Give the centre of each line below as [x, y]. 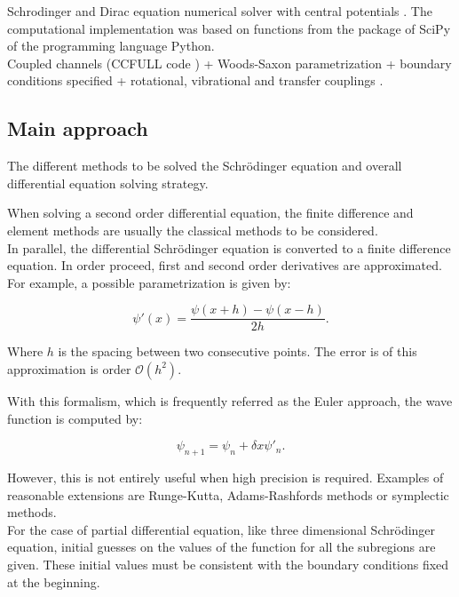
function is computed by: [75, 418]
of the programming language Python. [111, 46]
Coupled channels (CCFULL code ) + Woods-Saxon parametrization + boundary [229, 63]
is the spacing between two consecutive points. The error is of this [237, 351]
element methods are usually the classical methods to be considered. [193, 230]
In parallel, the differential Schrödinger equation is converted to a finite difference [229, 247]
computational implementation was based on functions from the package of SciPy [229, 28]
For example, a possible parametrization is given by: [149, 282]
